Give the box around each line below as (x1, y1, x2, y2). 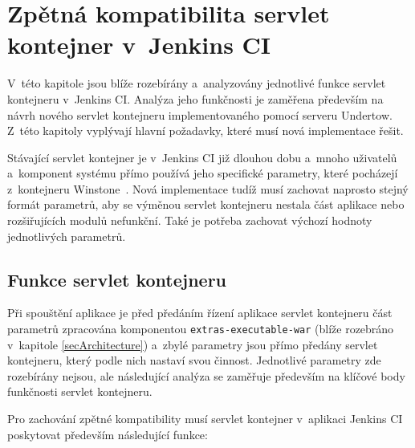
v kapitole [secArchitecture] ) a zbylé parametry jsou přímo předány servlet (7, 336, 378, 352)
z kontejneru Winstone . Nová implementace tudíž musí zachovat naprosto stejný (7, 180, 409, 197)
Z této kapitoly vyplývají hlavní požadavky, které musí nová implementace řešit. (7, 122, 404, 139)
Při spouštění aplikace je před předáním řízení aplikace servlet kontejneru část (7, 304, 393, 321)
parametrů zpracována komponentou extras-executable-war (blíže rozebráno (7, 320, 394, 337)
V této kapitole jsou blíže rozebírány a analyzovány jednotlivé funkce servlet (7, 75, 386, 92)
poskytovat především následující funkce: (7, 426, 208, 442)
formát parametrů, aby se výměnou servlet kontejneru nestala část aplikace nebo (7, 196, 405, 213)
